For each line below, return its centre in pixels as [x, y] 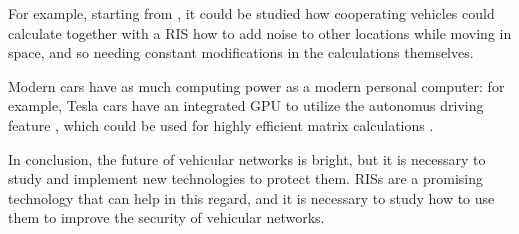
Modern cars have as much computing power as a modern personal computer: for [256, 85]
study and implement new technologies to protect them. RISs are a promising [246, 178]
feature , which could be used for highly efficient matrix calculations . [221, 124]
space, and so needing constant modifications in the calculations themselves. [241, 52]
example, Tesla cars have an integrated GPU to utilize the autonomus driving [246, 105]
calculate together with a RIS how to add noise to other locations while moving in [260, 32]
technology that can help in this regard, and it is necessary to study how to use [251, 197]
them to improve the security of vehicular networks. [166, 217]
